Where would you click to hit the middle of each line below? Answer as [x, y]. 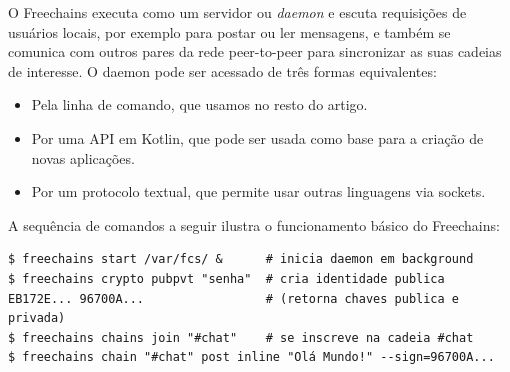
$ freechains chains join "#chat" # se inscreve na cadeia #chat [241, 337]
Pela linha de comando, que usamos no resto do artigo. [199, 104]
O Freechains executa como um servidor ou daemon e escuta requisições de [237, 12]
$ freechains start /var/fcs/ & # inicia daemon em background [241, 259]
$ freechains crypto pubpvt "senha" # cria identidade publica [226, 278]
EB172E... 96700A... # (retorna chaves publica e [234, 298]
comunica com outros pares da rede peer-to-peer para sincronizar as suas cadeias [255, 51]
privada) [37, 318]
